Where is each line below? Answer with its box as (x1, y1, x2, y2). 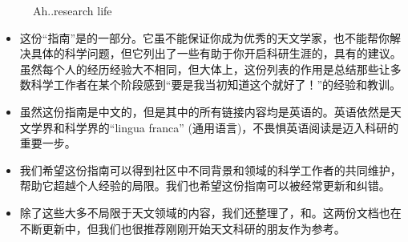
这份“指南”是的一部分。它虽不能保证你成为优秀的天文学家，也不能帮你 (19, 29, 390, 46)
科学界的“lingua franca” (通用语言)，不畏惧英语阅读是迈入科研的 (64, 119, 399, 135)
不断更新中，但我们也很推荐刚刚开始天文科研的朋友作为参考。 (19, 220, 345, 236)
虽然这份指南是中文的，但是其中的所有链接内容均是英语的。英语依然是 (19, 103, 390, 119)
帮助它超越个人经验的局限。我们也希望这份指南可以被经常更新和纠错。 (19, 177, 390, 194)
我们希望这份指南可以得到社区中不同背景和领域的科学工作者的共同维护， (19, 161, 402, 178)
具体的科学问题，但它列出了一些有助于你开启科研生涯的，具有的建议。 (30, 45, 402, 62)
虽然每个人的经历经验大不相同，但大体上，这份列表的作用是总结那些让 (19, 60, 390, 77)
